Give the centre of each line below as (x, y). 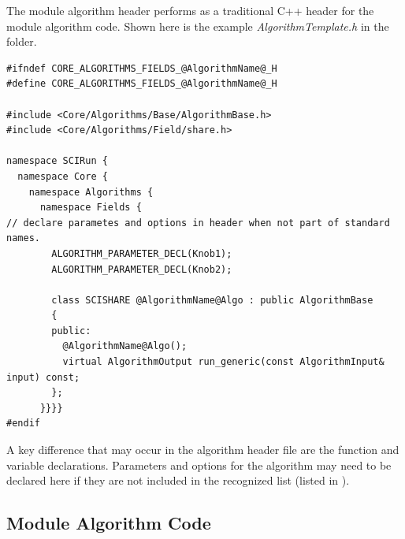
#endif (23, 424)
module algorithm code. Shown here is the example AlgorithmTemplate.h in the (198, 26)
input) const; (43, 377)
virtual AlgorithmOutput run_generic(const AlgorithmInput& (223, 362)
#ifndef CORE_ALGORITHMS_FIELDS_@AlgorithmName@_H (142, 68)
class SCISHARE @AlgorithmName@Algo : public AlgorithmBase (212, 300)
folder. (22, 41)
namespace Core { (63, 176)
